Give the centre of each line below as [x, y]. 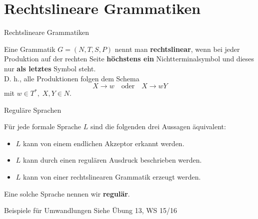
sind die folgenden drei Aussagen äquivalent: [158, 126]
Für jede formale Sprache [43, 126]
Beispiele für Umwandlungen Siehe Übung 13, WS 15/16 [91, 210]
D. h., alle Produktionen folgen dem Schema [72, 78]
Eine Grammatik [30, 49]
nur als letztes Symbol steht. [50, 68]
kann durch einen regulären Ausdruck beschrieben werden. [112, 160]
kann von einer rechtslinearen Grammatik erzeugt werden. [112, 177]
